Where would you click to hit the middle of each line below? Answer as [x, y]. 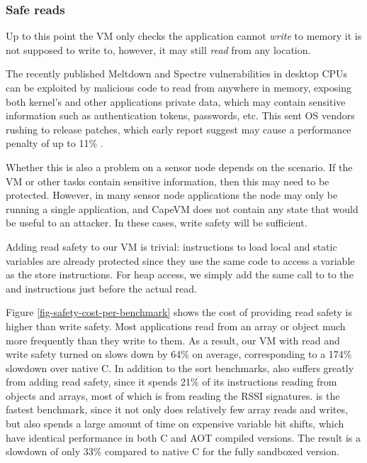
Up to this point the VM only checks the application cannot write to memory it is [184, 36]
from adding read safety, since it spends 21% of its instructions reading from [171, 382]
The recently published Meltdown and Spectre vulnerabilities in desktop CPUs [177, 73]
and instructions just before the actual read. [101, 288]
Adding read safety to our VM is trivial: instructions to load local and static [171, 246]
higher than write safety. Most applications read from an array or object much [176, 326]
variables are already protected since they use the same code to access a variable [180, 260]
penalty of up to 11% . [55, 143]
